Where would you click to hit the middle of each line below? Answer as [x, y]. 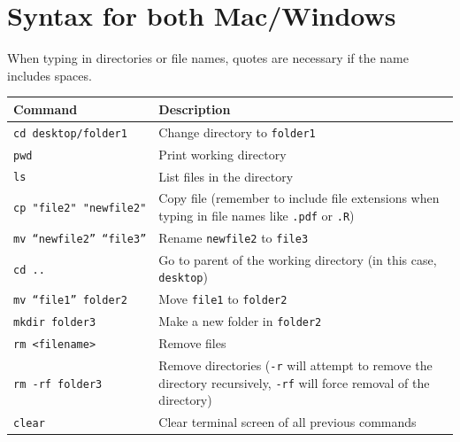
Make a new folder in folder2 [240, 321]
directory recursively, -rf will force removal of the [294, 382]
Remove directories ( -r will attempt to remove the [295, 365]
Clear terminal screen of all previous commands [287, 422]
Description [195, 109]
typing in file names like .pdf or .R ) [257, 215]
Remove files [192, 343]
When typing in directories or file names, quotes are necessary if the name [208, 58]
